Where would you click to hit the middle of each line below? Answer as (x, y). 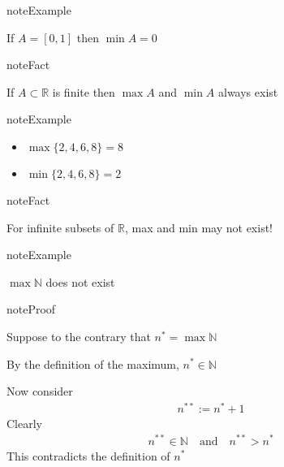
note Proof (31, 309)
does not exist (80, 281)
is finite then (84, 91)
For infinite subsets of (60, 227)
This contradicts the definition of (88, 455)
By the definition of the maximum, (93, 363)
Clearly (24, 423)
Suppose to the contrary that (79, 336)
